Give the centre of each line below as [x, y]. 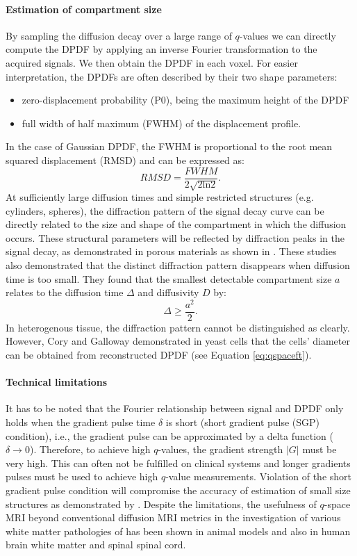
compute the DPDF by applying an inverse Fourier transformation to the [161, 49]
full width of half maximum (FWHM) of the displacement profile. [161, 123]
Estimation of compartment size [84, 9]
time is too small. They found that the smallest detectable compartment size [169, 278]
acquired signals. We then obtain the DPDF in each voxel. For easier [152, 62]
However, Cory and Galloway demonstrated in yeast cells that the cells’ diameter [178, 341]
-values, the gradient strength [221, 449]
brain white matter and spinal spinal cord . [96, 545]
